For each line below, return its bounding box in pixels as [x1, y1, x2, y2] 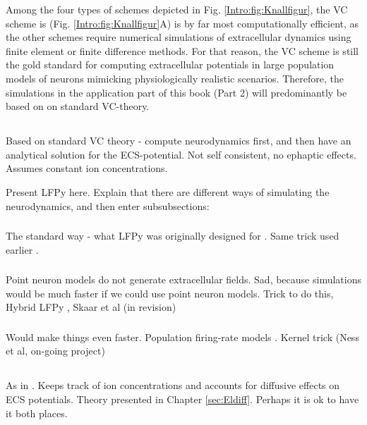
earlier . [6, 242, 39, 257]
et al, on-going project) [6, 343, 105, 358]
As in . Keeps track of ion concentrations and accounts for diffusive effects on [6, 378, 340, 393]
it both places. [6, 405, 68, 420]
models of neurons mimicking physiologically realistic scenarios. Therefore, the [6, 70, 344, 85]
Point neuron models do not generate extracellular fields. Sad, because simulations [6, 272, 361, 287]
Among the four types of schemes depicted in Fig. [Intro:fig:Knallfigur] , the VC [6, 2, 348, 16]
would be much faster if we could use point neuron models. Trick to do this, [6, 285, 334, 300]
